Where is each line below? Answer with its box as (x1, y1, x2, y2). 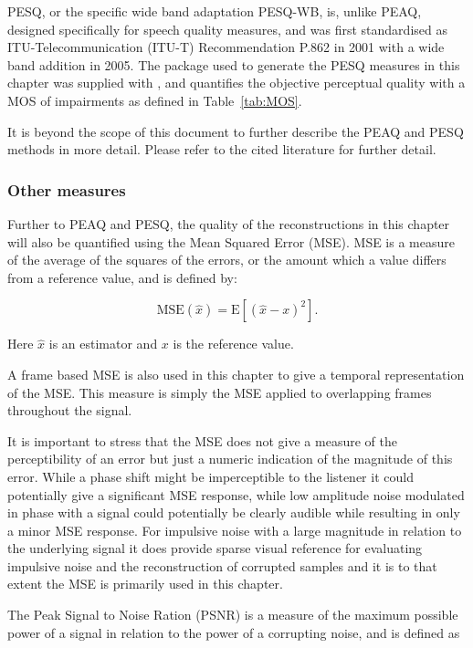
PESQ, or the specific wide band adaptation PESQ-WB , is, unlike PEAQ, (7, 2, 422, 20)
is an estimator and (48, 334, 158, 353)
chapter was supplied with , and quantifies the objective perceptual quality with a (7, 73, 466, 92)
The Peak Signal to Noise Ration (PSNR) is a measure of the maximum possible (7, 605, 458, 624)
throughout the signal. (7, 401, 132, 420)
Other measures (7, 178, 126, 201)
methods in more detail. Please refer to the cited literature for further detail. (7, 140, 436, 159)
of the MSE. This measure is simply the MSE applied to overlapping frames (7, 382, 432, 402)
